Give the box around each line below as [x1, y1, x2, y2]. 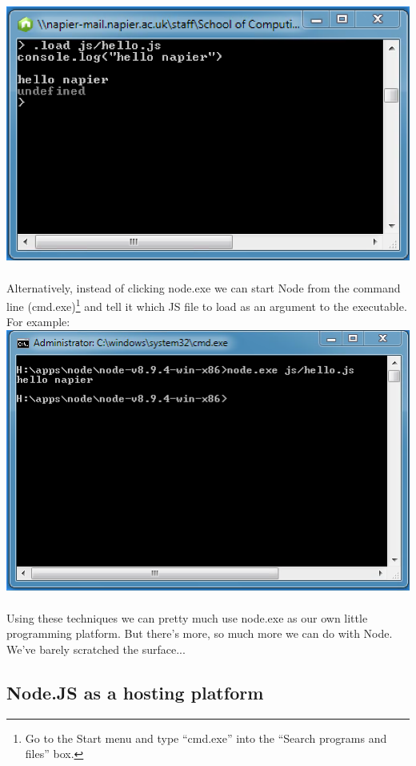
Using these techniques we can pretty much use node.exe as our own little [6, 609, 368, 626]
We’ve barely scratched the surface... [6, 640, 186, 657]
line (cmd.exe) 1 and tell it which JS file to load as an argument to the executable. [6, 296, 407, 314]
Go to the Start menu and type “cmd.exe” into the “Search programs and [25, 729, 387, 746]
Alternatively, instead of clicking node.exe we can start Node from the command [6, 279, 401, 296]
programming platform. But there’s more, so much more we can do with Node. [6, 625, 393, 642]
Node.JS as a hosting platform [6, 679, 264, 704]
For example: [6, 313, 70, 330]
